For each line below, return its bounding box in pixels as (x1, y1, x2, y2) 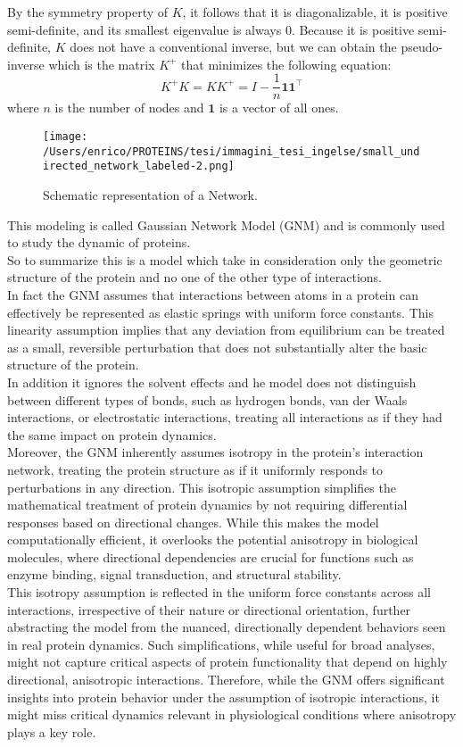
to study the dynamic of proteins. (7, 233, 191, 252)
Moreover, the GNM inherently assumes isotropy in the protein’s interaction (7, 443, 424, 461)
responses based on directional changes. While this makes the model (7, 512, 379, 531)
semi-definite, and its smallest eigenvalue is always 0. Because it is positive (7, 20, 415, 38)
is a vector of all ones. (219, 98, 339, 117)
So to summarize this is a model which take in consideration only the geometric (7, 250, 442, 269)
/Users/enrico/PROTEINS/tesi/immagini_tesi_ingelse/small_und (43, 145, 420, 158)
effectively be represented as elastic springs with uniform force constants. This (7, 303, 434, 321)
